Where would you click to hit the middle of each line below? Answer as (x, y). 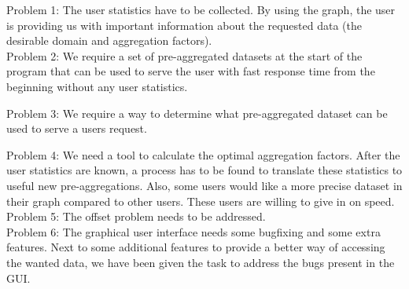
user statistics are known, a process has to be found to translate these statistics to (204, 170)
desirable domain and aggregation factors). (109, 40)
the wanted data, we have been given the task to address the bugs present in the (201, 262)
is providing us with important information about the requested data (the (184, 25)
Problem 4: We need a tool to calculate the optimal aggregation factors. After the (203, 154)
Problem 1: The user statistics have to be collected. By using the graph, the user (201, 9)
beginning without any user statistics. (97, 86)
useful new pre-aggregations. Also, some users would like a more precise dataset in (204, 185)
